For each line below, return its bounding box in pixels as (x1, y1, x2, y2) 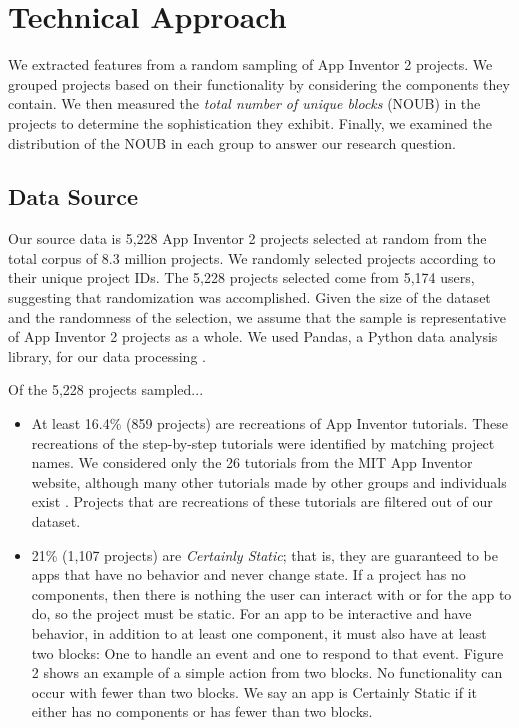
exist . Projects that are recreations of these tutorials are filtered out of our (31, 491, 493, 512)
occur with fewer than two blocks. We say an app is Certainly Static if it (31, 681, 478, 702)
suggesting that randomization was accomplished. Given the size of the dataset (8, 287, 491, 308)
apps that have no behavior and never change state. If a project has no (31, 564, 466, 585)
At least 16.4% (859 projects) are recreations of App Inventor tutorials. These (31, 413, 508, 434)
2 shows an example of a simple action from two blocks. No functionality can (31, 662, 503, 683)
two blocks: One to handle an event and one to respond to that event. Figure (31, 642, 504, 663)
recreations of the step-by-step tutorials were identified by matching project (31, 432, 495, 453)
